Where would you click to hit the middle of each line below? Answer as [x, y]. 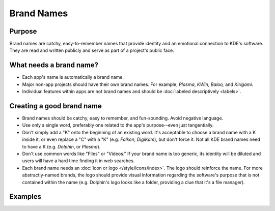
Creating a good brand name [56, 106]
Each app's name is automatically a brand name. [73, 77]
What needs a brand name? [54, 65]
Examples [25, 197]
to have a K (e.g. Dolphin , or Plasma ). [61, 146]
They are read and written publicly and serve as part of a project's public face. [92, 50]
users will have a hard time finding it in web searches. [78, 161]
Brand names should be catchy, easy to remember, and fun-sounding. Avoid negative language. [123, 118]
